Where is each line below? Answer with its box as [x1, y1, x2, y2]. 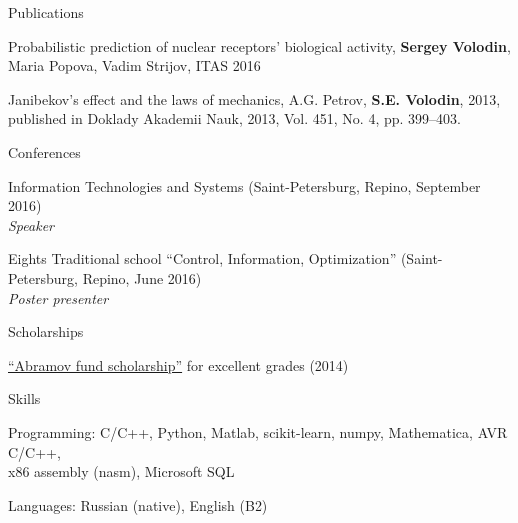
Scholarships [8, 321, 84, 342]
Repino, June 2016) [82, 267, 202, 288]
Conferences [8, 141, 81, 162]
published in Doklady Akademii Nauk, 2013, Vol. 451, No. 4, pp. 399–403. [8, 108, 461, 129]
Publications [8, 2, 84, 22]
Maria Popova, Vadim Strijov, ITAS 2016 [8, 55, 261, 76]
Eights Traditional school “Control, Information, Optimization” [8, 248, 397, 269]
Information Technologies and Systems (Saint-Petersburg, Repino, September [8, 175, 481, 196]
